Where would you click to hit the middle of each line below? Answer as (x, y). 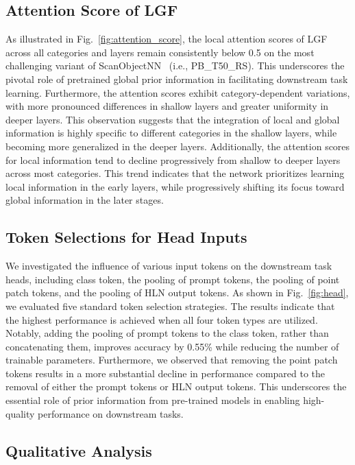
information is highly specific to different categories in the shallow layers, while (171, 133)
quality (20, 413)
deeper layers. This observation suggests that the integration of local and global (173, 119)
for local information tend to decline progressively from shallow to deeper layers (173, 159)
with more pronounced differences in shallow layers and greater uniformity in (167, 106)
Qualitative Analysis (79, 450)
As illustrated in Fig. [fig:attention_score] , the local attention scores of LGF (167, 39)
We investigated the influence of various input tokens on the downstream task (169, 266)
